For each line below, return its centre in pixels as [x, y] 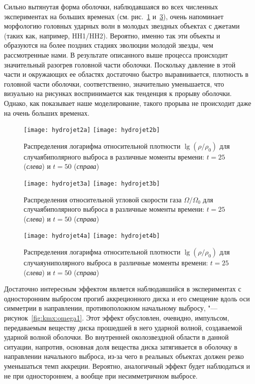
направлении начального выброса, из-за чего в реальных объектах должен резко [124, 356]
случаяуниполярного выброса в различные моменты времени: [116, 263]
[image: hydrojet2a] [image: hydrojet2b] [92, 130]
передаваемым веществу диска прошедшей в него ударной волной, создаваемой [123, 327]
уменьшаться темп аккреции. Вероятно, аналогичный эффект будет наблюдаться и [127, 366]
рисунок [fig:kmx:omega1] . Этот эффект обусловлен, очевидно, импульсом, [117, 318]
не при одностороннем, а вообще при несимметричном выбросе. [101, 375]
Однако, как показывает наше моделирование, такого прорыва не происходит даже [128, 103]
